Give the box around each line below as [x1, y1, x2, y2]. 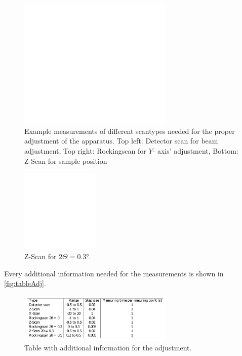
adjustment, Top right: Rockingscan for [24, 146, 146, 156]
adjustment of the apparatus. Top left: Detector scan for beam [24, 135, 218, 146]
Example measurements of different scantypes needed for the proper [24, 125, 235, 136]
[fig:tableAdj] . [4, 278, 46, 289]
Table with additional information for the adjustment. [24, 342, 192, 353]
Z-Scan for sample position [24, 155, 107, 166]
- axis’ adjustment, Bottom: [152, 146, 238, 156]
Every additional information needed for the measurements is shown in [4, 268, 224, 278]
